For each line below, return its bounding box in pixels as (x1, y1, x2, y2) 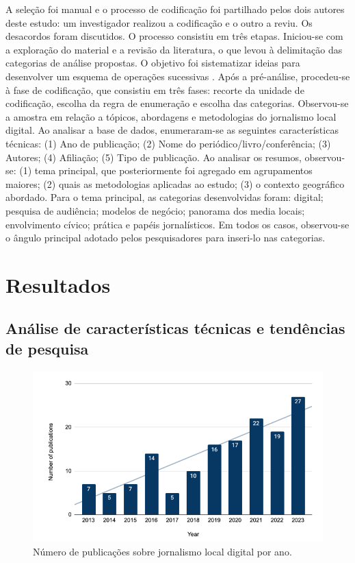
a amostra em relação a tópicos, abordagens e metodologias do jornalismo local (5, 109, 337, 123)
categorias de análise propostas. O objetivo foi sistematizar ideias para (5, 56, 300, 70)
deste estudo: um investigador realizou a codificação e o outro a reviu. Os (5, 15, 313, 29)
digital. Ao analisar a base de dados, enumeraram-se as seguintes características (5, 123, 339, 137)
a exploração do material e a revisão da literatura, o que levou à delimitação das (5, 42, 343, 56)
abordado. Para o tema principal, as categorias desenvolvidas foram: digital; (5, 190, 324, 204)
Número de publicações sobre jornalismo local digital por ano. (33, 544, 292, 558)
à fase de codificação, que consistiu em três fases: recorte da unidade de (5, 82, 304, 97)
